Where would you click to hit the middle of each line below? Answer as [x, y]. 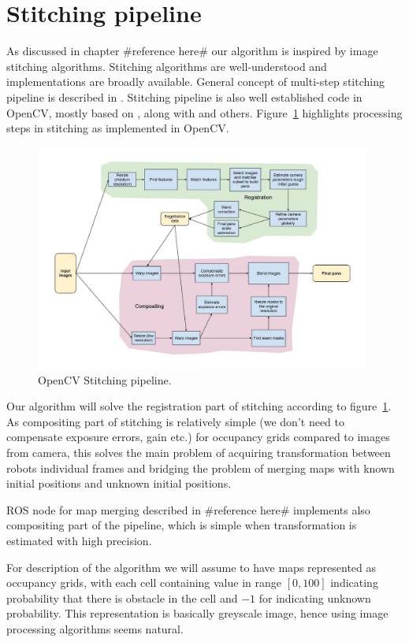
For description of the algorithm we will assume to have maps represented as [191, 567]
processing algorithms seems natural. [95, 628]
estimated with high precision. [79, 540]
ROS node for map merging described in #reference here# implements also [188, 509]
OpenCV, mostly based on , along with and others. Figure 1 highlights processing [204, 112]
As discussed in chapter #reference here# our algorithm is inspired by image [192, 51]
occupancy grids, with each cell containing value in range [144, 583]
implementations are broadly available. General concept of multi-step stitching [195, 82]
